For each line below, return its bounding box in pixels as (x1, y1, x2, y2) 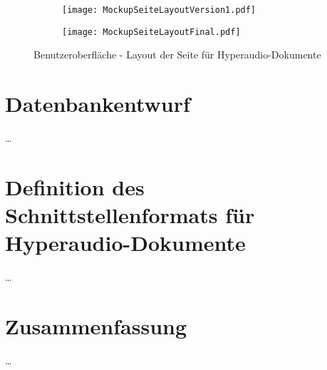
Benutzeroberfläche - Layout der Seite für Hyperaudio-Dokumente (33, 47, 321, 62)
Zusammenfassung (5, 311, 187, 340)
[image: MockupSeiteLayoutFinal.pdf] (62, 26, 241, 37)
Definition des (5, 172, 145, 201)
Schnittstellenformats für (5, 200, 255, 229)
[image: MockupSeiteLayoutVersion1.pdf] (62, 5, 256, 15)
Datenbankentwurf (5, 89, 190, 118)
